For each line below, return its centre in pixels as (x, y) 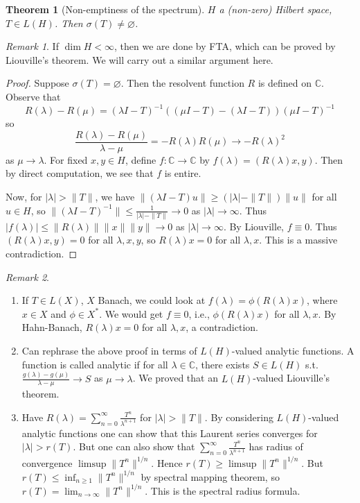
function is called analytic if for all (95, 364)
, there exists (223, 364)
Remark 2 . (27, 276)
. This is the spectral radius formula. (223, 490)
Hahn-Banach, (52, 327)
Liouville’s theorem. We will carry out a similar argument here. (139, 59)
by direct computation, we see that (80, 173)
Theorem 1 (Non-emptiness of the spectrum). (105, 9)
